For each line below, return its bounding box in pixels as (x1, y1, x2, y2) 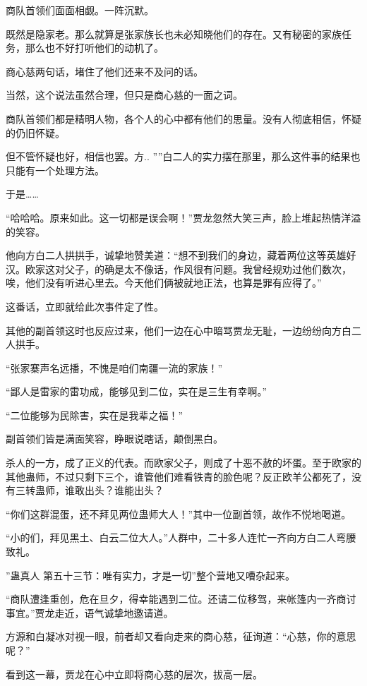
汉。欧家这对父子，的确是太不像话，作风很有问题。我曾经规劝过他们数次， (6, 261, 351, 276)
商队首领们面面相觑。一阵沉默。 (6, 3, 154, 17)
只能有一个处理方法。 (6, 162, 104, 177)
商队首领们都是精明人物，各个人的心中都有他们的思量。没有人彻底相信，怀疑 (6, 111, 361, 126)
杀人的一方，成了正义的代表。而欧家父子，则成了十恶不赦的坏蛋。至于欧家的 (6, 455, 361, 470)
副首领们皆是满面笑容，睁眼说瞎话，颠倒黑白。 (6, 431, 223, 446)
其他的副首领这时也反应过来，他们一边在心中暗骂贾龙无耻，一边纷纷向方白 (6, 323, 351, 337)
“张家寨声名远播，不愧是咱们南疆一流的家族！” (6, 360, 223, 375)
